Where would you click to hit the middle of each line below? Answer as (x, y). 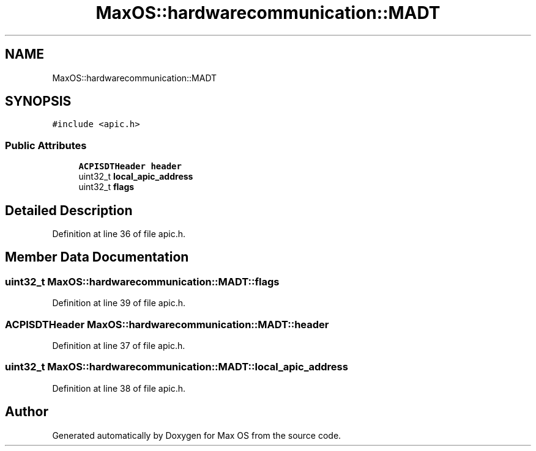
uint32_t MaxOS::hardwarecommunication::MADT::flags (142, 281)
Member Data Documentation (97, 257)
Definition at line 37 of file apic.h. (119, 346)
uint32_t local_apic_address (136, 177)
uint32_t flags (106, 187)
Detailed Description (69, 210)
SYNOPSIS (38, 101)
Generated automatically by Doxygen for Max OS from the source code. (197, 435)
